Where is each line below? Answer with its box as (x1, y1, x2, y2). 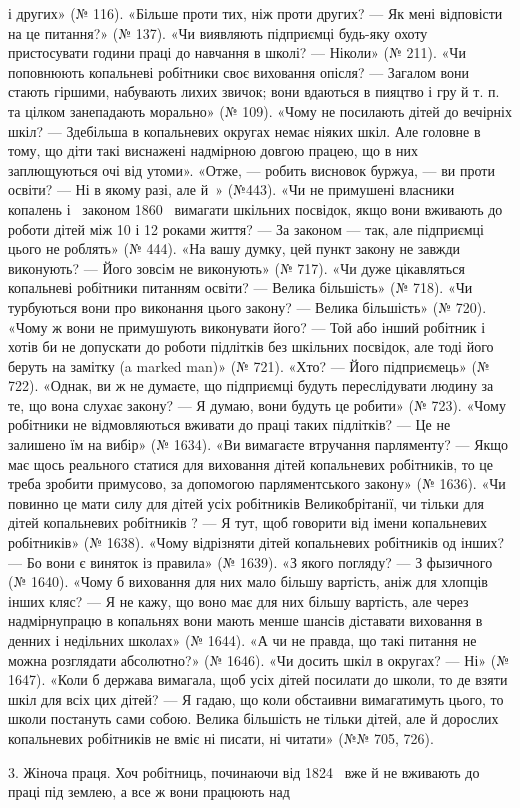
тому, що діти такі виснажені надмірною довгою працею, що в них (8, 140, 418, 161)
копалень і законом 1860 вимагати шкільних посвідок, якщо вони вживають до (8, 198, 503, 219)
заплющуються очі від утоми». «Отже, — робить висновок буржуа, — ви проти (8, 159, 495, 180)
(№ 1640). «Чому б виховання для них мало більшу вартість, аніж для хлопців (8, 571, 488, 592)
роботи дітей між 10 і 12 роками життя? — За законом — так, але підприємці (8, 218, 485, 239)
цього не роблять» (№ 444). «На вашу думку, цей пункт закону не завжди (8, 238, 461, 259)
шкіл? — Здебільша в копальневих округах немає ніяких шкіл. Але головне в (8, 120, 481, 141)
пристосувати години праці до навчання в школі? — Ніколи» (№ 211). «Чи (8, 42, 466, 63)
